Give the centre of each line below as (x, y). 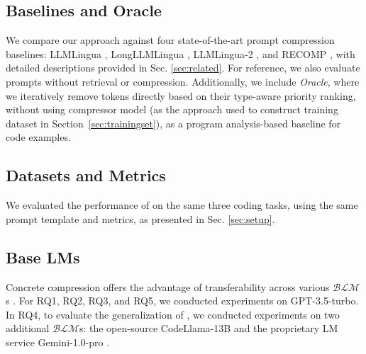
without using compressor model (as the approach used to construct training (172, 109)
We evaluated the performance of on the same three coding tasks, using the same (182, 205)
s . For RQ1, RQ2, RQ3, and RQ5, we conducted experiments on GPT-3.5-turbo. (182, 301)
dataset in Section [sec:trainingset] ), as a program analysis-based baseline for (173, 123)
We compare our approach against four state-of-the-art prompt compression (170, 40)
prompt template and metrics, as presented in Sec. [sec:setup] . (140, 218)
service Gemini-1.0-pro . (58, 342)
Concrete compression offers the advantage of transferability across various (168, 286)
